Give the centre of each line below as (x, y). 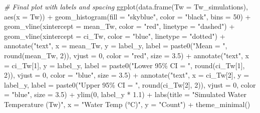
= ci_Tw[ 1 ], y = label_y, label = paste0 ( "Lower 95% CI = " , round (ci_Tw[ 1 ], (124, 65)
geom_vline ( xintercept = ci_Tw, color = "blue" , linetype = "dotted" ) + (115, 36)
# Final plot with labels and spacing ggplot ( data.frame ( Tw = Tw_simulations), (126, 6)
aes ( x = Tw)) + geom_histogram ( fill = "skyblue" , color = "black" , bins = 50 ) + (127, 16)
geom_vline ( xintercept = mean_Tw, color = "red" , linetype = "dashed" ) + (119, 26)
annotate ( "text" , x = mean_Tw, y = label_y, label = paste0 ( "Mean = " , (116, 46)
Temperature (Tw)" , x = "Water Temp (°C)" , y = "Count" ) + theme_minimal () (127, 104)
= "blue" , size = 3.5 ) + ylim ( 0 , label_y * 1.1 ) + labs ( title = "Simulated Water (125, 94)
